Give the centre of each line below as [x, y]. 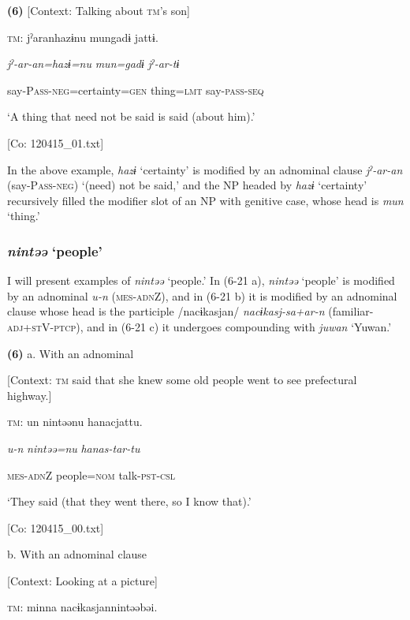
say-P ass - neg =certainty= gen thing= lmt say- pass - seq [136, 90]
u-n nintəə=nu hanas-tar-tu [74, 448]
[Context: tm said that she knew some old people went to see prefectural [182, 380]
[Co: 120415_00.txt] [56, 527]
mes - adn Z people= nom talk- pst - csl [91, 474]
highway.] [30, 395]
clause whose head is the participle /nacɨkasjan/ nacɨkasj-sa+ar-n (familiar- [190, 311]
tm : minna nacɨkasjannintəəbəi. [82, 607]
